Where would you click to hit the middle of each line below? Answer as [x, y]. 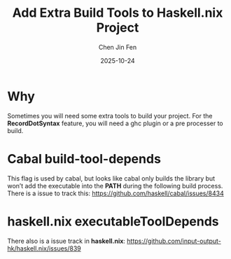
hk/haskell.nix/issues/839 [44, 248]
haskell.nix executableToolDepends [113, 221]
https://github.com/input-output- [174, 241]
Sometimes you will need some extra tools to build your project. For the [110, 115]
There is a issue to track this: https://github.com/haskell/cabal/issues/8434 [115, 193]
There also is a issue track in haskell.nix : [66, 241]
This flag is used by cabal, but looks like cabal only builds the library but [111, 178]
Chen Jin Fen [118, 47]
